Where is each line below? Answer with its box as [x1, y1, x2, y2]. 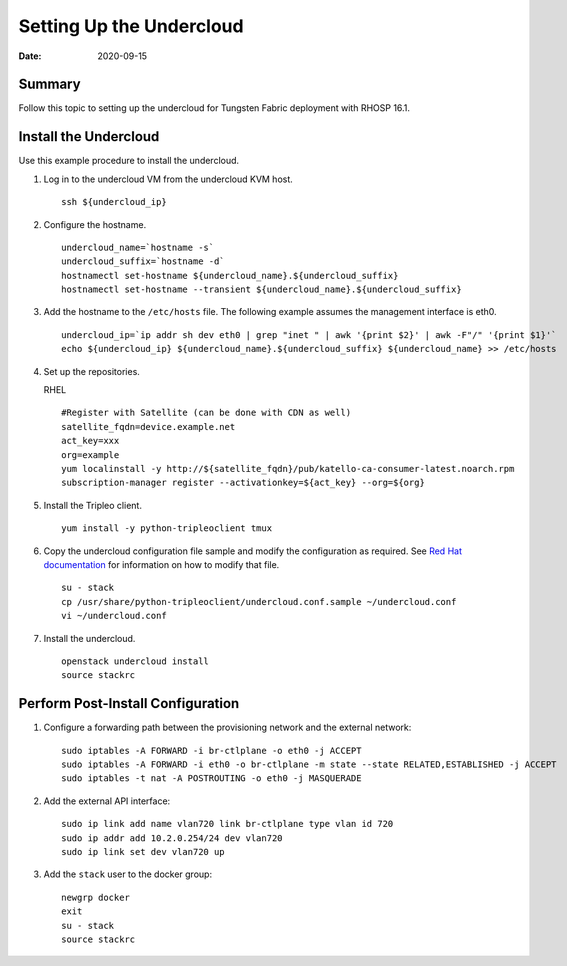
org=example [61, 449, 120, 460]
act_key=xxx [61, 435, 120, 447]
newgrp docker [61, 891, 130, 903]
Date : [18, 50, 42, 62]
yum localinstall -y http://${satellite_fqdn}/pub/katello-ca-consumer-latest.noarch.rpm [61, 463, 515, 474]
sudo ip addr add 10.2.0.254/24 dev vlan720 [61, 832, 284, 844]
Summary [18, 76, 81, 93]
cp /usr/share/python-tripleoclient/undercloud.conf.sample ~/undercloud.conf [61, 596, 457, 607]
